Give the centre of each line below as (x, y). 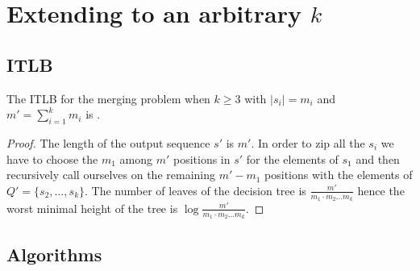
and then (378, 158)
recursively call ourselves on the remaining (111, 175)
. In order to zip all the (308, 142)
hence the (381, 190)
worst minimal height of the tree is (92, 208)
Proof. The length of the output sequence (108, 142)
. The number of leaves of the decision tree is (195, 190)
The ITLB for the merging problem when (108, 98)
